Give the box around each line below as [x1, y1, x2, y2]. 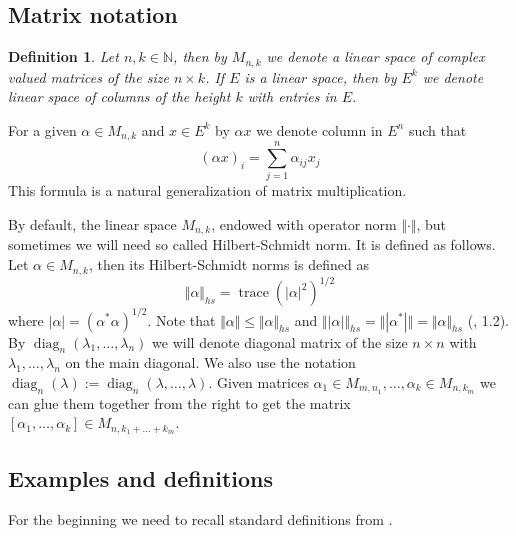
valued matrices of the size [8, 66, 169, 87]
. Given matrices [208, 371, 309, 392]
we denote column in [256, 119, 383, 140]
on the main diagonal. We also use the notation [65, 352, 356, 373]
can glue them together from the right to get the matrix [8, 392, 351, 413]
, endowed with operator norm [211, 214, 397, 235]
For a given [8, 119, 77, 140]
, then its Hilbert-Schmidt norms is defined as [88, 254, 369, 275]
